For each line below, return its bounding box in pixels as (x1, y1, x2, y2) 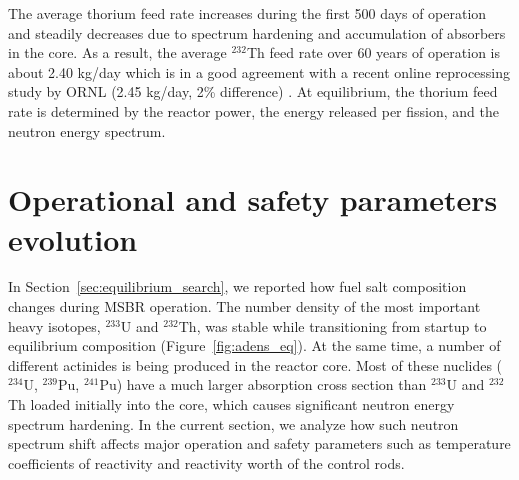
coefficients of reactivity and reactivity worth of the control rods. (8, 452, 405, 473)
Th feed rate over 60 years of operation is (246, 42, 501, 63)
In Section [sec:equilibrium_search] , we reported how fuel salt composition (8, 276, 467, 297)
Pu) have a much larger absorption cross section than (99, 374, 427, 395)
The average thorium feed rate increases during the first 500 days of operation (8, 3, 487, 23)
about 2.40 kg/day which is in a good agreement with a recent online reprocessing (8, 61, 511, 82)
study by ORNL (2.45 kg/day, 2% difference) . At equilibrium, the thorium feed (8, 81, 498, 102)
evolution (8, 218, 138, 259)
